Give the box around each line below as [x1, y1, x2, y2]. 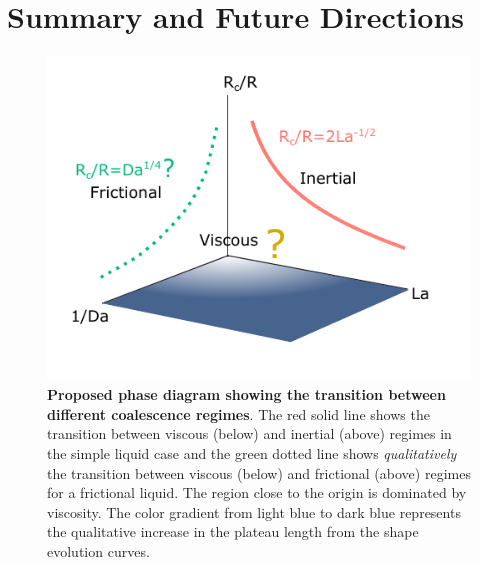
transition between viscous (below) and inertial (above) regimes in [47, 423, 452, 444]
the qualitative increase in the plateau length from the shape [47, 521, 419, 542]
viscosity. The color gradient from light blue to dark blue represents [47, 501, 461, 522]
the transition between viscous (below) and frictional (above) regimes [47, 462, 471, 483]
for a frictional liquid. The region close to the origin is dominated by [47, 482, 467, 503]
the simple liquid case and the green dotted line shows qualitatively [47, 443, 457, 463]
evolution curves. [47, 540, 150, 561]
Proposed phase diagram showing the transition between [47, 384, 446, 405]
